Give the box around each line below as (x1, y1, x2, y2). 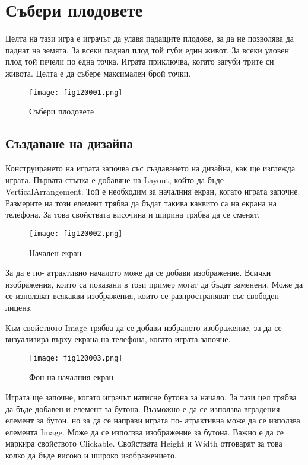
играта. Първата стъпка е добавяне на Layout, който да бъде (5, 173, 224, 186)
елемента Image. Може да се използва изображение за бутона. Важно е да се (5, 425, 284, 438)
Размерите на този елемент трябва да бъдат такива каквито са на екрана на (5, 196, 277, 209)
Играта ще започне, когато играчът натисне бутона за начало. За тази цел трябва (5, 390, 297, 403)
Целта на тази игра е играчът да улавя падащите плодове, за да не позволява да (5, 32, 294, 44)
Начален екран (29, 246, 82, 259)
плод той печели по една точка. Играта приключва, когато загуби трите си (5, 55, 274, 68)
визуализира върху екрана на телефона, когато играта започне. (5, 333, 231, 345)
